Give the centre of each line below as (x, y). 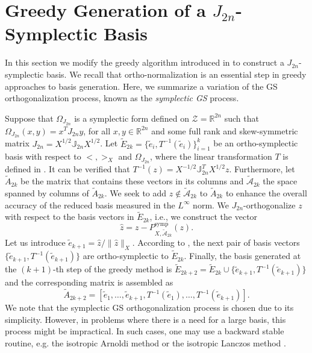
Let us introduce (35, 242)
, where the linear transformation (211, 156)
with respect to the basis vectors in (70, 217)
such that (242, 118)
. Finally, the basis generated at (242, 256)
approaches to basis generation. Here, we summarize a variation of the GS (141, 86)
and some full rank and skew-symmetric (225, 130)
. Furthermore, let (262, 169)
